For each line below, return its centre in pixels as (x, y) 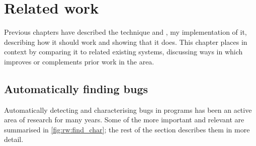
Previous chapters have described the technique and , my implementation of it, (125, 32)
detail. (14, 139)
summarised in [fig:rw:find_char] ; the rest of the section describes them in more (127, 129)
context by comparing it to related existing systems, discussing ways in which (123, 52)
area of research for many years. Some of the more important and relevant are (124, 120)
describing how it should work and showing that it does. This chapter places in (126, 42)
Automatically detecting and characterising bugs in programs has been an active (128, 109)
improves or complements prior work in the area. (79, 61)
